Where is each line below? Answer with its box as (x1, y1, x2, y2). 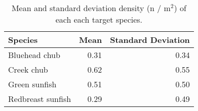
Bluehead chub (8, 49, 60, 61)
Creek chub (8, 64, 48, 75)
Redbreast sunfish (8, 93, 71, 104)
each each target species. (55, 14, 143, 25)
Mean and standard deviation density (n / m (11, 2, 171, 14)
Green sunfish (8, 78, 57, 90)
